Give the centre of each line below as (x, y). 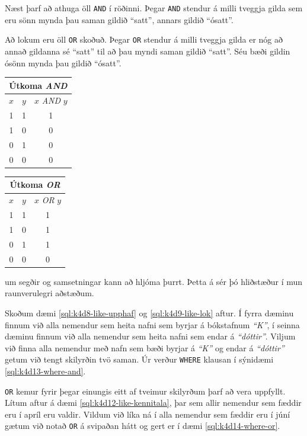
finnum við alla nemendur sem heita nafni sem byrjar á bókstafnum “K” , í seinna (152, 324)
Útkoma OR (35, 185)
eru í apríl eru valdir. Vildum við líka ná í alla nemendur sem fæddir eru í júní (148, 414)
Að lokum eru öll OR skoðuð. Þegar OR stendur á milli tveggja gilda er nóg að (144, 39)
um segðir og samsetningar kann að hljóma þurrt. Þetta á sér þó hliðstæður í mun (154, 281)
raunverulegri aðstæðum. (49, 293)
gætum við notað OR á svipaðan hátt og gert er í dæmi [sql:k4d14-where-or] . (143, 426)
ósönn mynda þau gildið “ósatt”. (63, 62)
